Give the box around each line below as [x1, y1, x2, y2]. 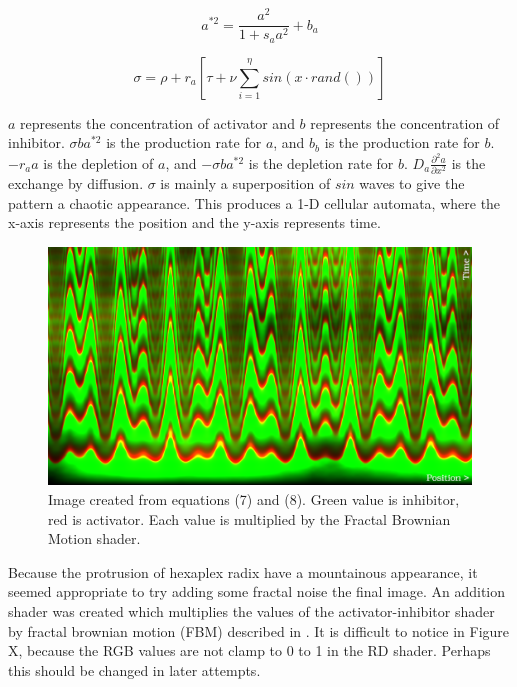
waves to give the [359, 173, 465, 194]
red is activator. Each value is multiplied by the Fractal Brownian [48, 508, 451, 529]
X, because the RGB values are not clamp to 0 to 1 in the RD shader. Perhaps [8, 640, 491, 661]
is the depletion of [43, 152, 154, 173]
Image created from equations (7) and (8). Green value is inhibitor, [48, 489, 460, 510]
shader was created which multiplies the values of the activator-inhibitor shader [8, 601, 495, 622]
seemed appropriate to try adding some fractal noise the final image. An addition [8, 581, 506, 602]
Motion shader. [48, 528, 141, 549]
